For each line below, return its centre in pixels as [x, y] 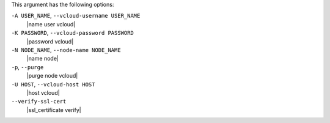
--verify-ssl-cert [39, 102]
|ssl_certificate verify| [54, 110]
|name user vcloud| [51, 24]
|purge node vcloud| [52, 76]
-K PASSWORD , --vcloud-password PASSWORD [72, 33]
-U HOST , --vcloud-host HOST [53, 84]
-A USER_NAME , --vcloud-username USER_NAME [76, 16]
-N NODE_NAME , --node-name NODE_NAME [66, 50]
